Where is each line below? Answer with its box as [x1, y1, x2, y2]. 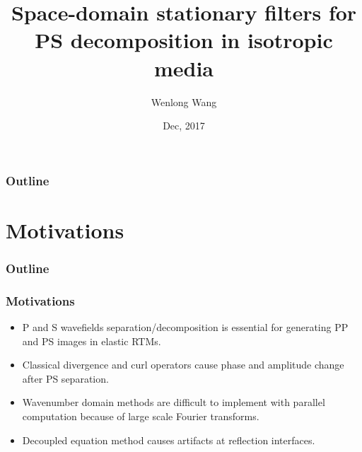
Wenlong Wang [151, 94, 217, 109]
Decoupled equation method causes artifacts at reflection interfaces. [22, 432, 315, 447]
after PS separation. [22, 371, 109, 386]
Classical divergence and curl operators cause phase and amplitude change [22, 357, 344, 372]
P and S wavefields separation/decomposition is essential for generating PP [22, 320, 349, 335]
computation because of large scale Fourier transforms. [22, 409, 259, 424]
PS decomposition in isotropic [35, 25, 333, 54]
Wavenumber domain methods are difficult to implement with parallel [22, 395, 325, 410]
